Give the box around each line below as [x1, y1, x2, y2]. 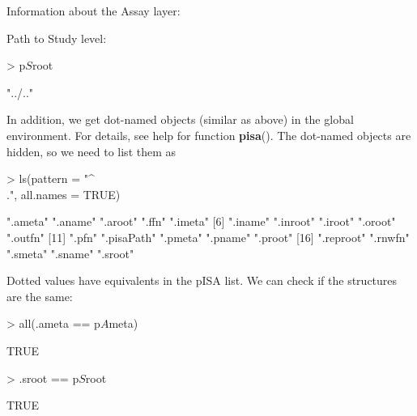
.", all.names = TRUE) [6, 185, 121, 202]
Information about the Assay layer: [6, 2, 181, 19]
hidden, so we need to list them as [6, 142, 177, 159]
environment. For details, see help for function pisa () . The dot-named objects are [6, 126, 411, 143]
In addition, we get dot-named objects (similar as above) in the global [6, 111, 354, 128]
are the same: [6, 287, 73, 304]
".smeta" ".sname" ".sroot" [6, 244, 134, 261]
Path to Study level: [6, 29, 107, 46]
